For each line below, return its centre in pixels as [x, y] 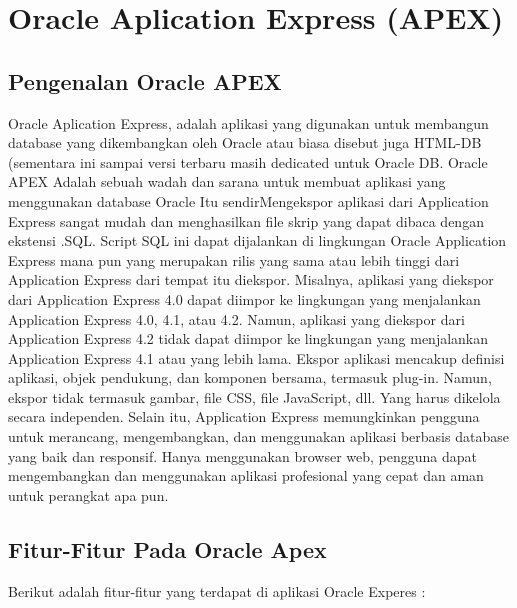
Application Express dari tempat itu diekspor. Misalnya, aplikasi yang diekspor [251, 279]
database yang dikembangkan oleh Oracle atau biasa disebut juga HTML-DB [245, 142]
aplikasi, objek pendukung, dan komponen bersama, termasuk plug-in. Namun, [250, 377]
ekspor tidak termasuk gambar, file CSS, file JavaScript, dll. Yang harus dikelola [254, 396]
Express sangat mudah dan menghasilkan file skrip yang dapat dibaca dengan [246, 220]
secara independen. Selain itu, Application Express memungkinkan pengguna [244, 416]
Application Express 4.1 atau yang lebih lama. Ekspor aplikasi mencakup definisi [256, 357]
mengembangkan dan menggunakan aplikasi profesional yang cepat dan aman [246, 475]
